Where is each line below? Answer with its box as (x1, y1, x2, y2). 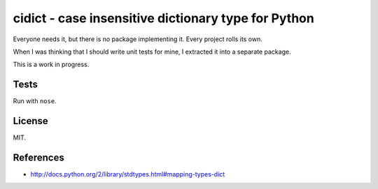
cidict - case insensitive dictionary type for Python (13, 10, 314, 26)
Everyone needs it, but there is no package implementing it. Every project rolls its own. (13, 35, 262, 43)
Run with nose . (13, 97, 57, 105)
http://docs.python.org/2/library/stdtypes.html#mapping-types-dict (30, 170, 225, 179)
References (13, 151, 64, 163)
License (13, 115, 48, 127)
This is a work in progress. (13, 60, 90, 69)
